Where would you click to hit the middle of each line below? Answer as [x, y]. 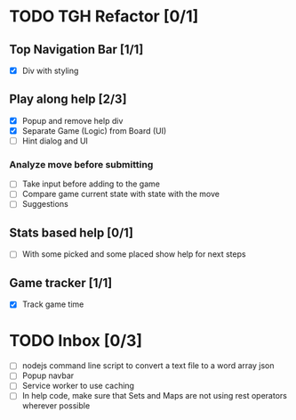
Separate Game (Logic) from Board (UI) [94, 130]
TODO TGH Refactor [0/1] [104, 16]
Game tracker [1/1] [61, 283]
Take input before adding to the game [91, 184]
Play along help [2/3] [68, 99]
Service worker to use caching [78, 386]
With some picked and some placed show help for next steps [134, 254]
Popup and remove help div [72, 120]
